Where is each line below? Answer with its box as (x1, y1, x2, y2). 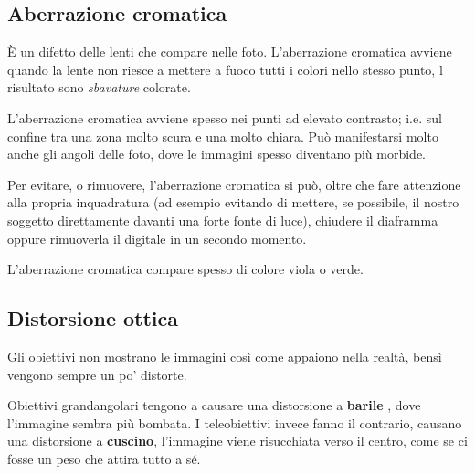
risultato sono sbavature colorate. (7, 78, 191, 97)
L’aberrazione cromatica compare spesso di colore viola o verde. (7, 259, 364, 279)
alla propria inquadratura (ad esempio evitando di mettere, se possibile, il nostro (7, 193, 459, 212)
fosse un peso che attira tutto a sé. (7, 448, 201, 468)
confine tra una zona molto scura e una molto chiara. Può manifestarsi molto (7, 126, 438, 145)
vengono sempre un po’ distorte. (7, 364, 187, 384)
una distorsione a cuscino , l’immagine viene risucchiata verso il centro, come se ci (7, 431, 468, 450)
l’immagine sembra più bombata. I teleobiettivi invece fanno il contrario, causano (7, 413, 462, 432)
